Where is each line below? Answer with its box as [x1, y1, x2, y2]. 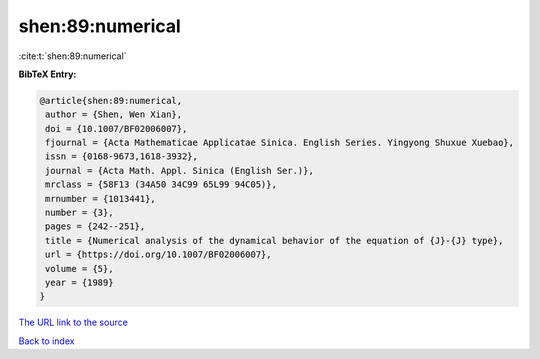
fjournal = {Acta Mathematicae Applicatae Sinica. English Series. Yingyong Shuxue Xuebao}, [45, 137, 515, 149]
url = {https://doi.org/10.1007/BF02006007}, [45, 249, 272, 260]
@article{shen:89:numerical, [39, 95, 183, 106]
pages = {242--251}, [45, 221, 146, 232]
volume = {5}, [45, 263, 114, 274]
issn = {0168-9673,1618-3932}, [45, 151, 199, 162]
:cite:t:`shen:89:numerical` [18, 50, 127, 62]
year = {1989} [45, 277, 114, 288]
